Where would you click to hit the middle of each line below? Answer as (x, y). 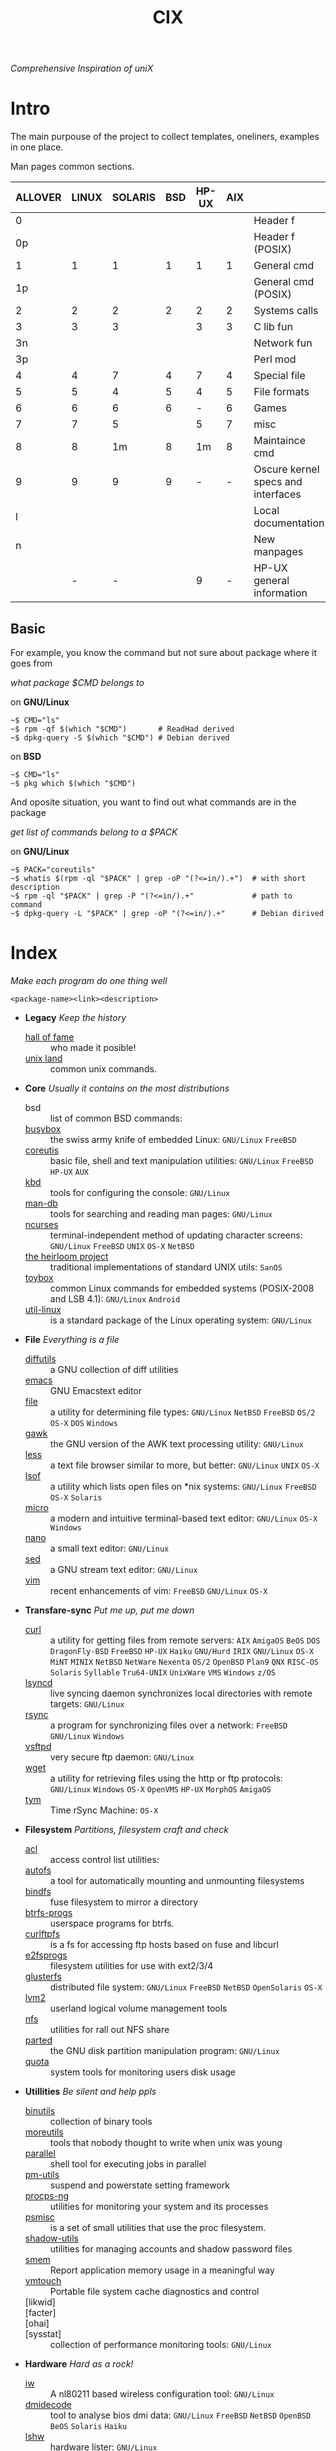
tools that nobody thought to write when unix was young (166, 2142)
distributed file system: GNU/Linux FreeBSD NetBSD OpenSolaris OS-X (186, 1987)
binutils (40, 2110)
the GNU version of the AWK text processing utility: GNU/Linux (177, 1443)
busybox (43, 1128)
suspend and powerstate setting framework (139, 2185)
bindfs (38, 1891)
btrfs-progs (48, 1912)
